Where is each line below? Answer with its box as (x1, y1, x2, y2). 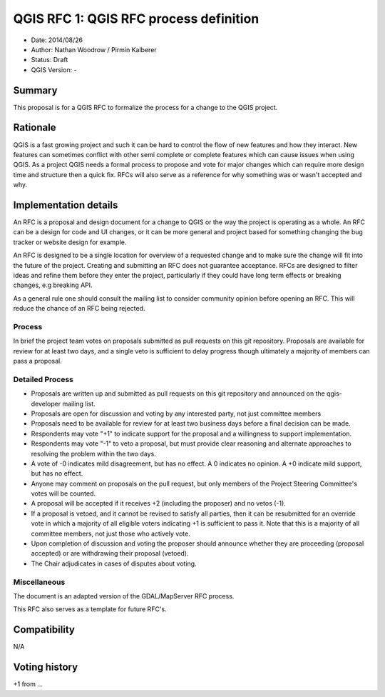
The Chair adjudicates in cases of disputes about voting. (31, 559, 197, 568)
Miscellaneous (13, 577, 66, 587)
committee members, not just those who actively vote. (31, 529, 190, 538)
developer (31, 399, 61, 408)
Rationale (13, 121, 56, 134)
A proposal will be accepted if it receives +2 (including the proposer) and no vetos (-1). (31, 499, 287, 508)
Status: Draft (31, 56, 68, 64)
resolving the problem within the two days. (31, 449, 156, 458)
